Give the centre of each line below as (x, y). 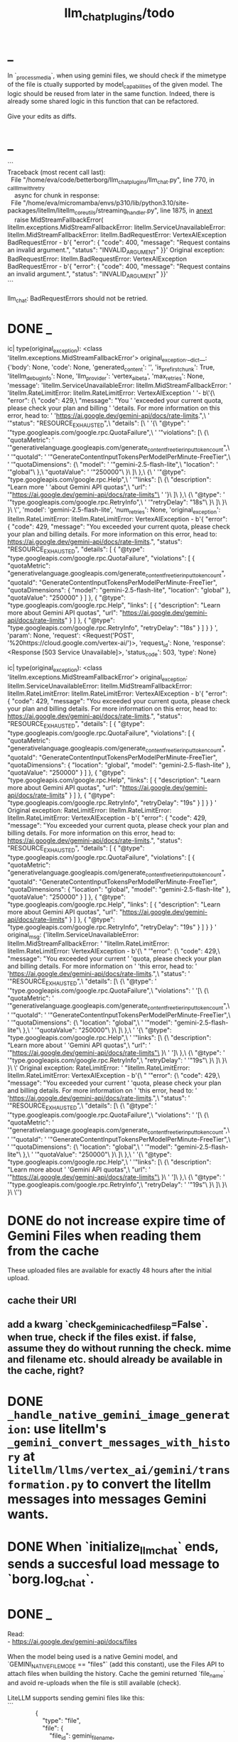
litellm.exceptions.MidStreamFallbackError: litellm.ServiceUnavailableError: (117, 227)
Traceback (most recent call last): (56, 173)
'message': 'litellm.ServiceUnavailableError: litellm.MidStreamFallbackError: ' (119, 386)
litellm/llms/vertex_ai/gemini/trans (119, 1470)
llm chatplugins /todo (119, 14)
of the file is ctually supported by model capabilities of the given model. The (115, 85)
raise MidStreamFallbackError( (59, 220)
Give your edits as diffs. (42, 117)
